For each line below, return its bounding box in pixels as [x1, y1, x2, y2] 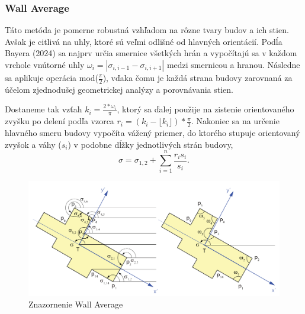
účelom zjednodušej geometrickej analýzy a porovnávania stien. [5, 83, 234, 95]
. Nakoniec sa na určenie [191, 115, 280, 127]
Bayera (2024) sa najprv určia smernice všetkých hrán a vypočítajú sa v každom [5, 47, 297, 59]
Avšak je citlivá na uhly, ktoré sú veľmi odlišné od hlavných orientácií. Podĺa [5, 35, 282, 47]
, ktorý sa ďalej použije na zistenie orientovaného [117, 103, 294, 115]
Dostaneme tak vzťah [5, 103, 82, 115]
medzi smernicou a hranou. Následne [166, 59, 300, 70]
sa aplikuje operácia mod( [5, 72, 99, 83]
